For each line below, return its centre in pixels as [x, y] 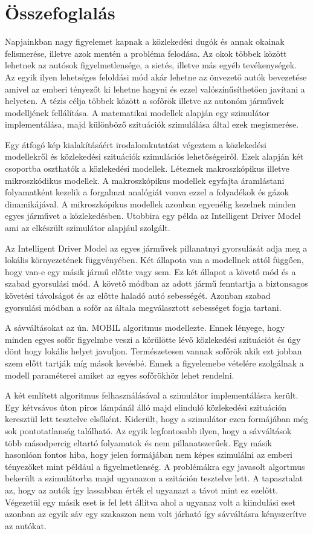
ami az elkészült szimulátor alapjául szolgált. [88, 228]
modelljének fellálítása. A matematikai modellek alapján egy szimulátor [137, 112]
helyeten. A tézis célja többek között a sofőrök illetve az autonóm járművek [144, 101]
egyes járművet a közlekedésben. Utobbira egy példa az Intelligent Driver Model [153, 216]
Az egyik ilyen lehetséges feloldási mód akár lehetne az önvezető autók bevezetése [156, 77]
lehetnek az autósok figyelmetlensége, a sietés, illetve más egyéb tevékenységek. [151, 65]
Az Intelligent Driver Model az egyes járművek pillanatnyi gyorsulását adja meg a [156, 248]
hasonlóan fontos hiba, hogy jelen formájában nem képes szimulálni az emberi [149, 454]
